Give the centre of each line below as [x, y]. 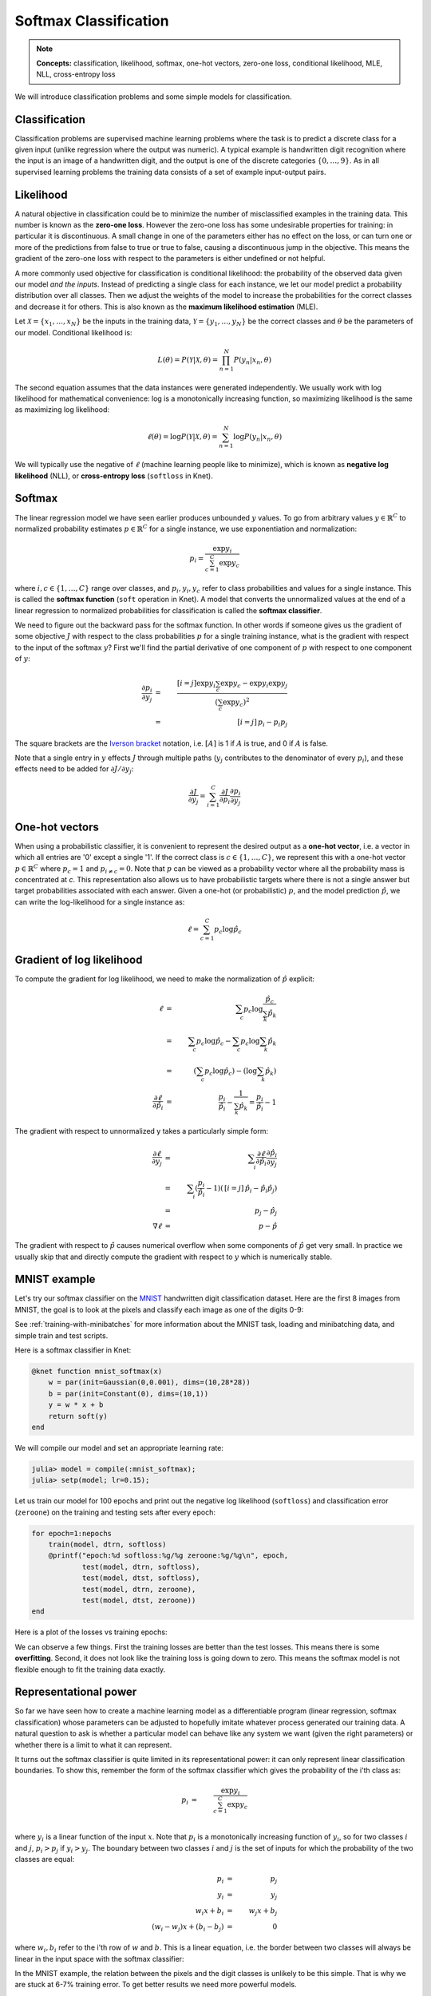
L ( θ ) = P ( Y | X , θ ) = [188, 360]
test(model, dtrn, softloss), [141, 1566]
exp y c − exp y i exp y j [254, 684]
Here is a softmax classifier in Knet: [73, 1350]
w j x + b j [263, 1911]
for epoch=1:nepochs [71, 1533]
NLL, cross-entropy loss [76, 74]
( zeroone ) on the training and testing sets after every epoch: [115, 1512]
